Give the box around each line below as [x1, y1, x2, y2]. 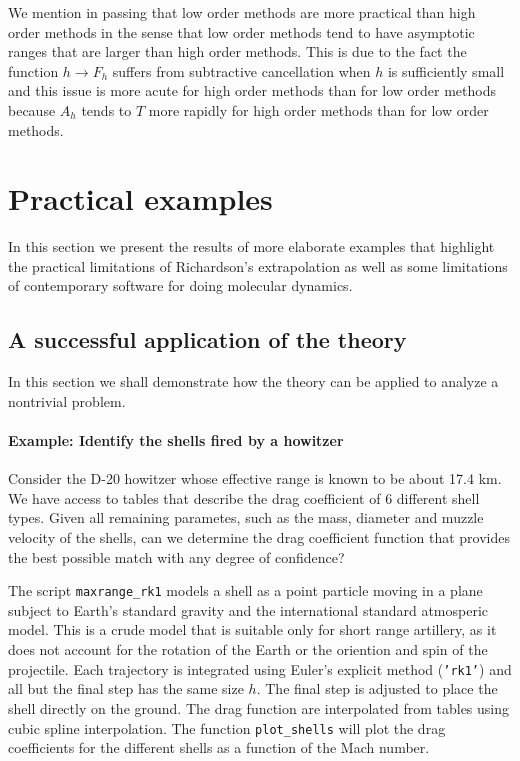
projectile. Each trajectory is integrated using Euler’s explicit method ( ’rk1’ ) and [8, 658, 512, 679]
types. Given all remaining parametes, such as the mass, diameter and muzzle [8, 507, 484, 528]
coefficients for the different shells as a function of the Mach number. [8, 737, 430, 758]
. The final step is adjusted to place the [256, 678, 498, 699]
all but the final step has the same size [8, 678, 244, 699]
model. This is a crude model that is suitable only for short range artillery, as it [8, 619, 497, 640]
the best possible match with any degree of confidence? [8, 546, 345, 567]
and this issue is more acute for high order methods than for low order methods [8, 80, 497, 101]
